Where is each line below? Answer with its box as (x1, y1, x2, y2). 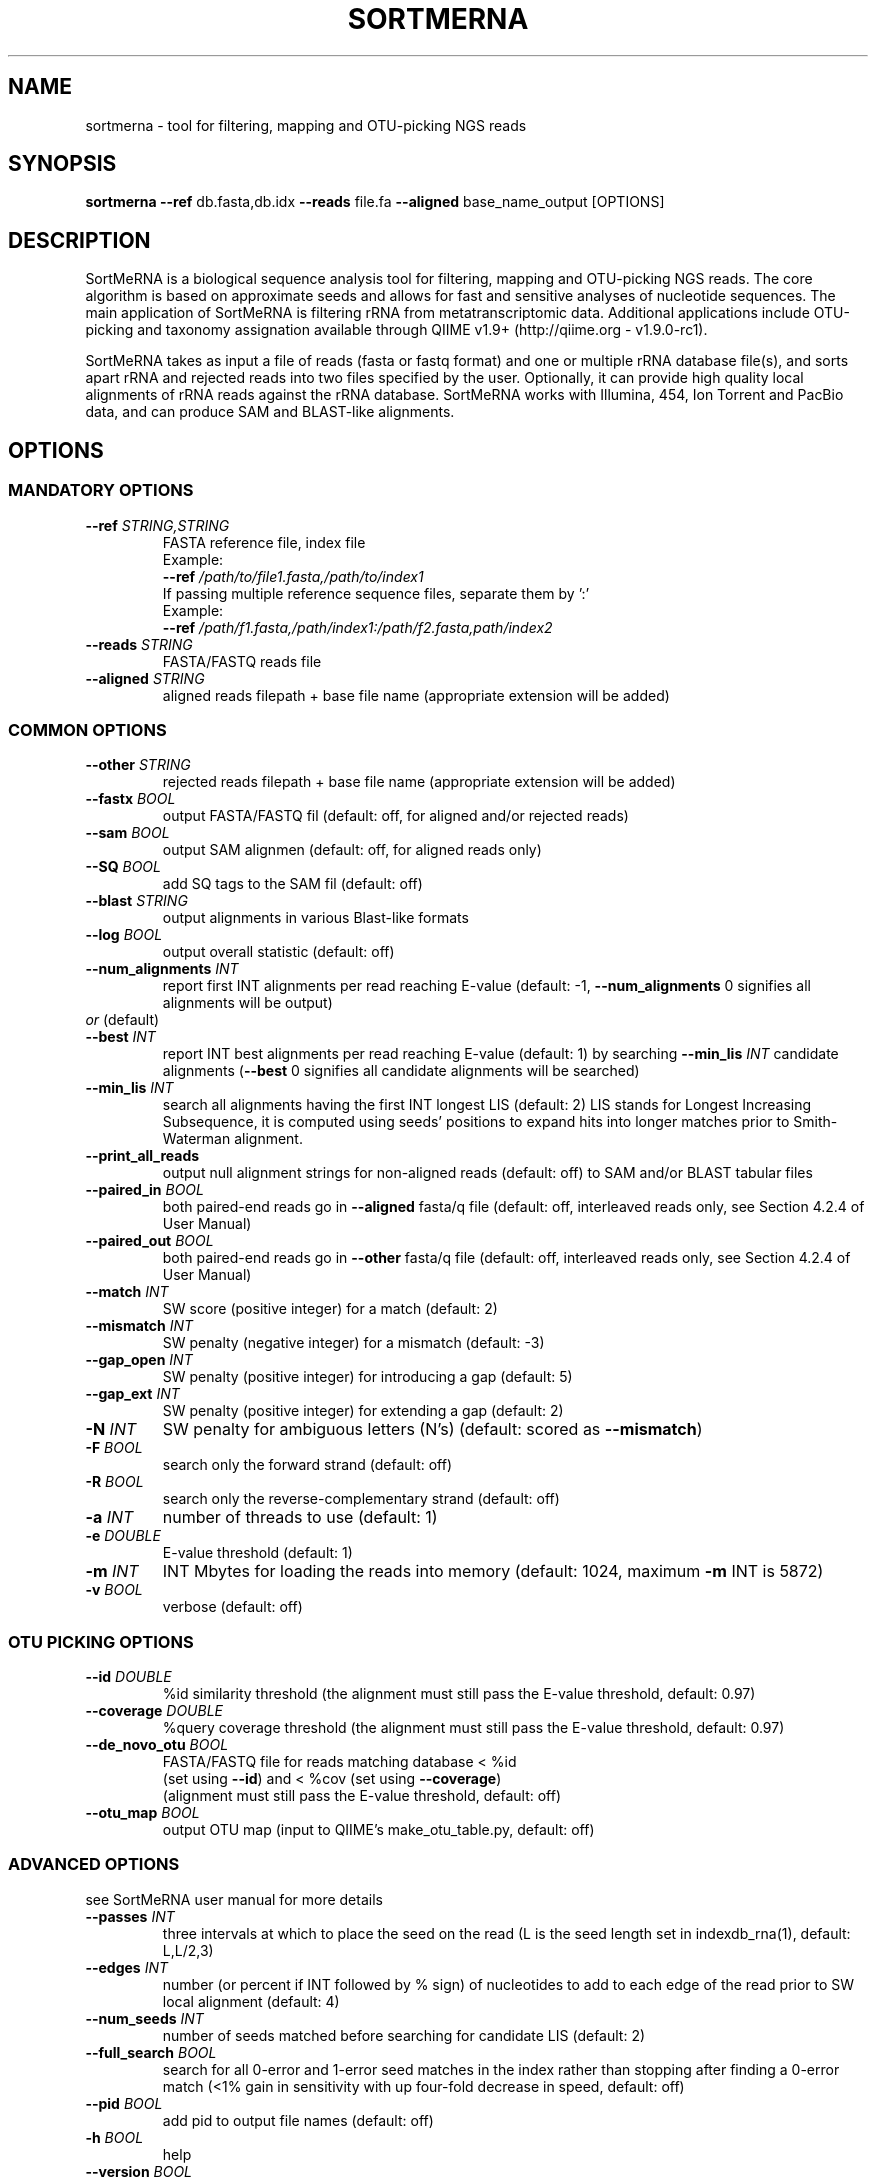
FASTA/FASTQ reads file (162, 652, 322, 670)
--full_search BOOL (85, 2043, 217, 2061)
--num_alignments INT (85, 960, 239, 978)
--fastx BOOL (85, 790, 176, 808)
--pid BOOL (85, 2094, 163, 2112)
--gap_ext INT (85, 1385, 180, 1403)
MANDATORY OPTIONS (8, 480, 194, 501)
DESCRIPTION (8, 227, 151, 253)
